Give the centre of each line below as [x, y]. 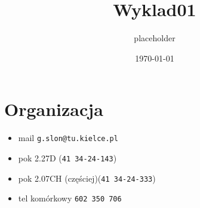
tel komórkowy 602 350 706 [70, 198]
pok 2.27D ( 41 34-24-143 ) [67, 157]
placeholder [155, 38]
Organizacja [54, 109]
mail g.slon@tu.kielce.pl [68, 138]
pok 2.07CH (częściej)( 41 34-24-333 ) [87, 178]
